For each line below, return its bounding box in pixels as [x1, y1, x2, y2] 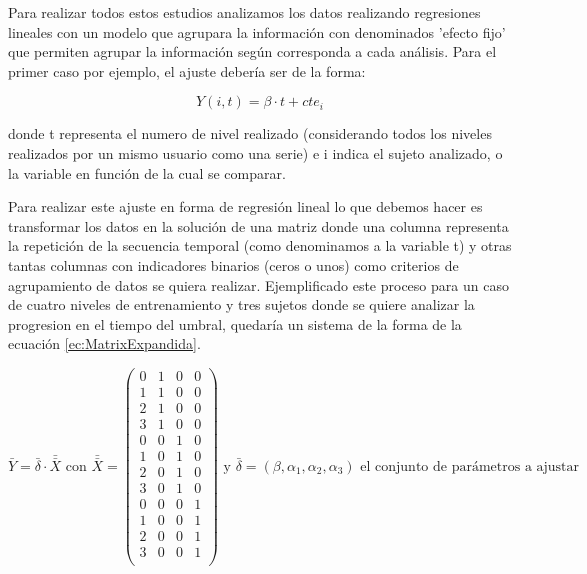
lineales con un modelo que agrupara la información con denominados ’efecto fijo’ [8, 21, 506, 42]
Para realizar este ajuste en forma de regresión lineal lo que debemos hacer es [8, 196, 483, 217]
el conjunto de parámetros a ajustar [360, 459, 580, 474]
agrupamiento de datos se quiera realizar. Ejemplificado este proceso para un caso [8, 274, 509, 295]
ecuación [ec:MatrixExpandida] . [8, 333, 201, 354]
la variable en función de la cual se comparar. [8, 162, 286, 183]
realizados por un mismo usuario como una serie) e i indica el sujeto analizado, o [8, 142, 503, 163]
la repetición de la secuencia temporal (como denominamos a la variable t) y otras [8, 235, 512, 256]
